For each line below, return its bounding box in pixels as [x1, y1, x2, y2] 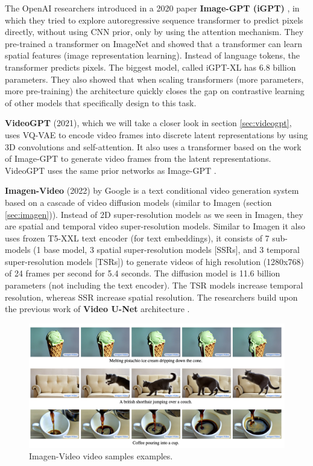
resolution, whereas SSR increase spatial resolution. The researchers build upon [5, 290, 298, 303]
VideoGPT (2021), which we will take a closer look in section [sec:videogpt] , [5, 116, 292, 129]
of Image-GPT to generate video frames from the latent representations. [5, 152, 271, 165]
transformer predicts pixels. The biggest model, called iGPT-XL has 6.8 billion [5, 60, 296, 73]
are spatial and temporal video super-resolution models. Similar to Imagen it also [5, 220, 305, 232]
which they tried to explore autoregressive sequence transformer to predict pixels [5, 13, 303, 26]
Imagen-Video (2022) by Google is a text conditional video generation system [5, 184, 299, 197]
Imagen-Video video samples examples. [29, 450, 173, 462]
